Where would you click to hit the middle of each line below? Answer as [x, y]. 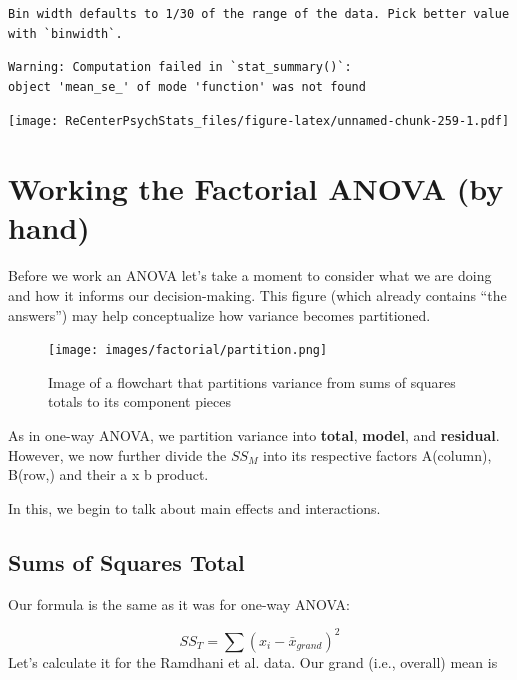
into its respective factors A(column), [377, 454]
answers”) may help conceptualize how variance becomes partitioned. [219, 314]
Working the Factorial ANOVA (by [256, 188]
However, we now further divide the [117, 454]
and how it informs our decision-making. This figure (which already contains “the [257, 294]
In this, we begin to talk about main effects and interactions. [194, 507]
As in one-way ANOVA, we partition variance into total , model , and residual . [254, 434]
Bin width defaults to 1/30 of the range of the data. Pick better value [259, 14]
